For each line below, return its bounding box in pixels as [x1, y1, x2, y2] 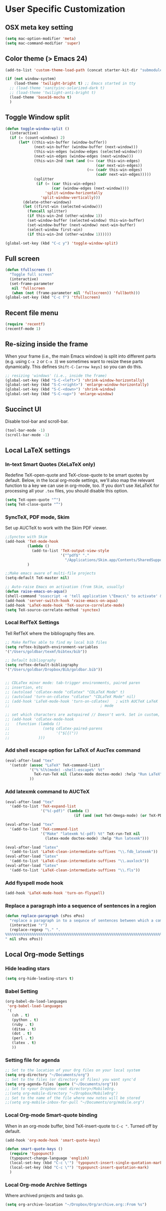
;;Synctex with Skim [5, 534, 48, 539]
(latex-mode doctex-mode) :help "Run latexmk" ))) [44, 836, 149, 841]
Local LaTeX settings [5, 446, 71, 455]
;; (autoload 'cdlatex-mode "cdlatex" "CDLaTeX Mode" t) [5, 689, 125, 694]
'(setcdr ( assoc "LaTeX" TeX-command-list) [9, 763, 100, 767]
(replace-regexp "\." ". [9, 927, 61, 932]
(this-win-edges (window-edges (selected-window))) [34, 149, 142, 154]
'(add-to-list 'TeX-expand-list [9, 804, 77, 809]
